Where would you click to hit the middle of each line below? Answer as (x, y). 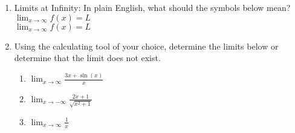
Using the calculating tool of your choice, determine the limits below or (146, 46)
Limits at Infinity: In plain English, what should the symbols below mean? (152, 7)
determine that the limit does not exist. (87, 58)
